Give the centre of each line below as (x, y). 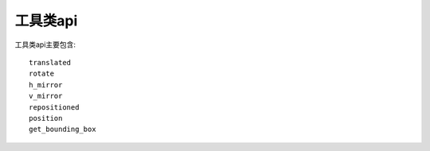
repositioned (54, 107)
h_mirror (46, 85)
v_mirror (46, 96)
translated (50, 62)
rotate (42, 74)
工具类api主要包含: (45, 45)
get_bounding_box (63, 130)
